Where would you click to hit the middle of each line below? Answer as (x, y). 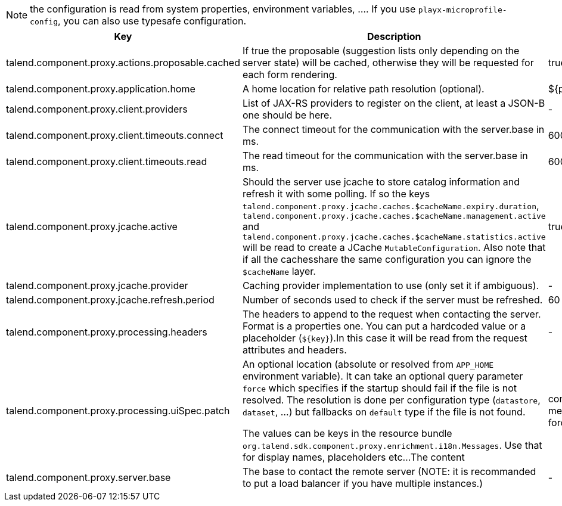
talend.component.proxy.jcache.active (92, 226)
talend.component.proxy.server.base (89, 477)
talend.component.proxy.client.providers (97, 109)
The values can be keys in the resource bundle (347, 433)
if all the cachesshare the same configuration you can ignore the (387, 259)
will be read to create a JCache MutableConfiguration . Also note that (394, 247)
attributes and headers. (294, 350)
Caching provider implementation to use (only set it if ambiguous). (391, 285)
